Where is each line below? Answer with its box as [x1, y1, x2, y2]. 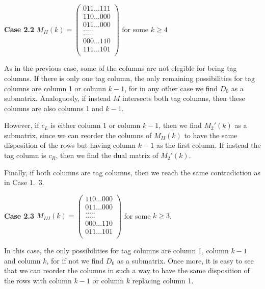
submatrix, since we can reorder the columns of [4, 129, 152, 140]
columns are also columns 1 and [4, 102, 103, 113]
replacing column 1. [132, 275, 194, 285]
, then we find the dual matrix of [56, 150, 158, 161]
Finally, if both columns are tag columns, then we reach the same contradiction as [4, 167, 261, 177]
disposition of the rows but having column [4, 140, 136, 150]
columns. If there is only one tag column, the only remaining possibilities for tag [4, 72, 255, 83]
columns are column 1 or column [4, 83, 107, 93]
